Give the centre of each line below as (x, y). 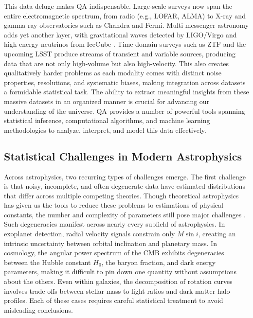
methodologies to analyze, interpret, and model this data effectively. (105, 130)
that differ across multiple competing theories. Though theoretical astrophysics (121, 195)
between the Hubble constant (47, 262)
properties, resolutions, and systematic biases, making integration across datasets (125, 82)
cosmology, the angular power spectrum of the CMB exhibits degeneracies (114, 253)
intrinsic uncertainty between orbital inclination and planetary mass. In (110, 243)
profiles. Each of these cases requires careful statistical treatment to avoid (114, 300)
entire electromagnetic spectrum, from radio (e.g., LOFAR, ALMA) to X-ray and (125, 15)
